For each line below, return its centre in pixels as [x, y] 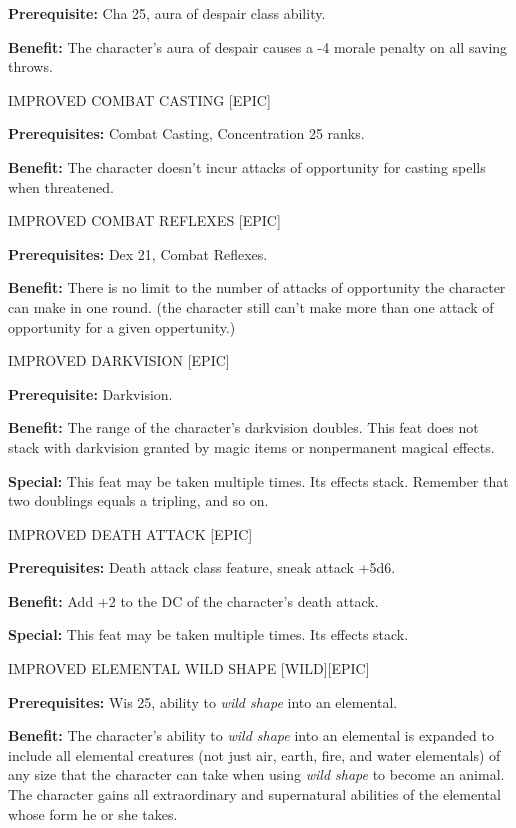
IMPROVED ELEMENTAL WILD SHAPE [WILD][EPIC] [189, 668]
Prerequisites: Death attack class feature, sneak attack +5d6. [202, 567]
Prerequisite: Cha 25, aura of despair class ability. [167, 13]
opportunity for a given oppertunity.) [122, 326]
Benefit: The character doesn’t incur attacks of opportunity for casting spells [247, 166]
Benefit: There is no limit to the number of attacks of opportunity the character [257, 287]
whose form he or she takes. [93, 813]
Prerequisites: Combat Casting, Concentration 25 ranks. [186, 133]
